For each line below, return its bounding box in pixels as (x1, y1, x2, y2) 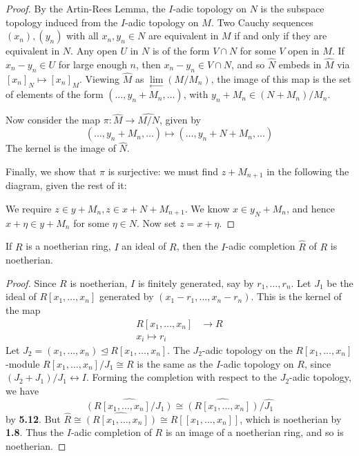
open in (288, 43, 320, 58)
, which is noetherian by (240, 411, 342, 426)
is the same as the (137, 356, 213, 370)
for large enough (58, 57, 127, 71)
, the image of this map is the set (211, 72, 351, 86)
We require (6, 201, 52, 215)
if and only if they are (234, 28, 327, 43)
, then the (176, 239, 218, 253)
